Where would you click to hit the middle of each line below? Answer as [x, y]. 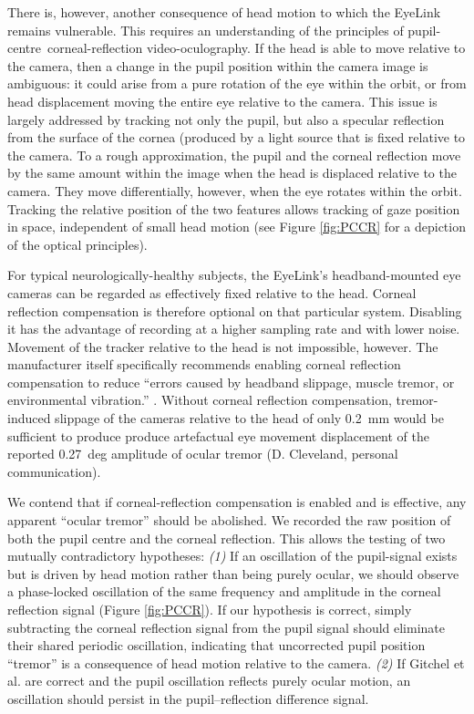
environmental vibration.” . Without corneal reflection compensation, [200, 400]
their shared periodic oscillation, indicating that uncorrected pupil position [216, 645]
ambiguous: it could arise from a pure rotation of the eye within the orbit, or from [237, 83]
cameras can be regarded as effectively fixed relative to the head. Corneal [212, 292]
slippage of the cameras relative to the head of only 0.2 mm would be [249, 418]
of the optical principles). [77, 244]
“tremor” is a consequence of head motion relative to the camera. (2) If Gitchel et [236, 662]
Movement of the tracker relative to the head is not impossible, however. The [223, 346]
